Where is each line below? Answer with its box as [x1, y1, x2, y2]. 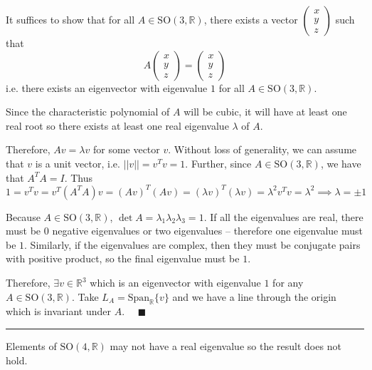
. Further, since [185, 155, 252, 170]
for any [272, 275, 304, 290]
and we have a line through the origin [172, 289, 336, 304]
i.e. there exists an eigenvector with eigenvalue [6, 80, 208, 95]
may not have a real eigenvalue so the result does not [110, 339, 341, 354]
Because [6, 209, 41, 224]
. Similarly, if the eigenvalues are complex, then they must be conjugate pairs [24, 237, 361, 252]
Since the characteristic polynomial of [6, 104, 170, 119]
